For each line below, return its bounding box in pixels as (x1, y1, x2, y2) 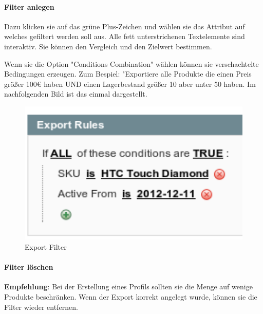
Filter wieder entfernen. (4, 301, 78, 312)
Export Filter (25, 241, 67, 252)
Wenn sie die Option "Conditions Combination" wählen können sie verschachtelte (4, 58, 259, 69)
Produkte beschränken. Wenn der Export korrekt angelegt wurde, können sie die (4, 291, 257, 302)
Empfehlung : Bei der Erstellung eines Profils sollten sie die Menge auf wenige (4, 281, 253, 292)
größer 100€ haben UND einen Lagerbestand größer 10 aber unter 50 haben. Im (4, 78, 256, 89)
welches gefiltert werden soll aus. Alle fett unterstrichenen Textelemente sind (4, 31, 245, 42)
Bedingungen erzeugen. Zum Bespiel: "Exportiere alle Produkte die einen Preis (4, 68, 252, 79)
